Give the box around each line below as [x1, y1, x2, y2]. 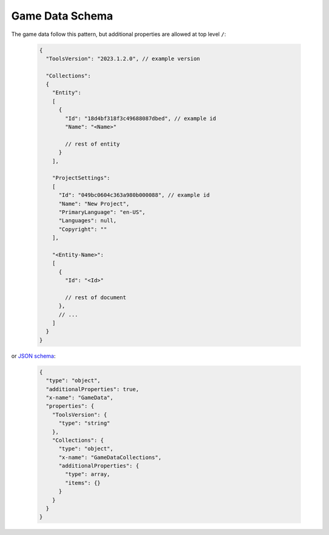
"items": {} [65, 479, 101, 486]
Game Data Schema [11, 9, 113, 23]
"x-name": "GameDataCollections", [58, 454, 161, 461]
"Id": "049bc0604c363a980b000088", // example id [58, 192, 210, 199]
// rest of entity [65, 140, 120, 147]
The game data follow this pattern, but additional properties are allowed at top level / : [11, 30, 227, 38]
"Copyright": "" [58, 225, 107, 233]
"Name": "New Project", [58, 200, 130, 207]
